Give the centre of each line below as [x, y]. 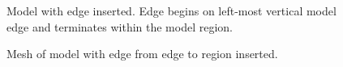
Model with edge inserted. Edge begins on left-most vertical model [171, 10]
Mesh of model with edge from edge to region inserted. [142, 54]
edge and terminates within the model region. [120, 26]
